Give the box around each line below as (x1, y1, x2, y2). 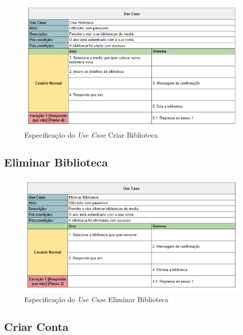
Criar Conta (4, 318, 69, 334)
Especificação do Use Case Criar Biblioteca (24, 130, 158, 140)
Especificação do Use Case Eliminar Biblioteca (24, 294, 169, 304)
